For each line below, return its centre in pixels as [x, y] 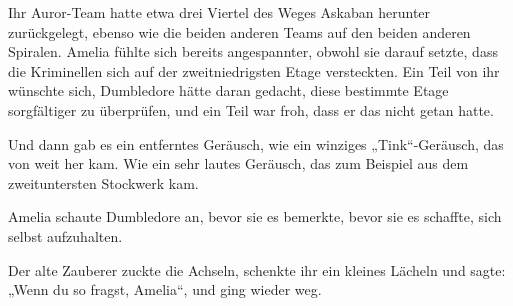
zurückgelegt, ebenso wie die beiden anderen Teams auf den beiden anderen [239, 31]
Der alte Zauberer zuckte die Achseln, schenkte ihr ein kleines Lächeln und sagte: [257, 269]
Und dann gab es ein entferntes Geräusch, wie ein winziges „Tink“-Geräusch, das [256, 143]
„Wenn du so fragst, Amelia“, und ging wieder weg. [165, 289]
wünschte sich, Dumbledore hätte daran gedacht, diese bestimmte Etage [228, 90]
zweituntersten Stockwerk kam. [103, 182]
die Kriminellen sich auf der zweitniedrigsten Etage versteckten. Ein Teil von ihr [254, 70]
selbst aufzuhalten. [65, 235]
